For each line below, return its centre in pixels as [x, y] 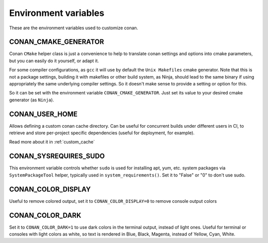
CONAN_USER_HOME [43, 114]
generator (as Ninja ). [32, 100]
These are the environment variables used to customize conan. [74, 28]
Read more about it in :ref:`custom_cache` [52, 142]
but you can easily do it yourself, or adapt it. [54, 61]
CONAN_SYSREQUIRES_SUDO [57, 156]
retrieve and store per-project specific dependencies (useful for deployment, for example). [102, 133]
